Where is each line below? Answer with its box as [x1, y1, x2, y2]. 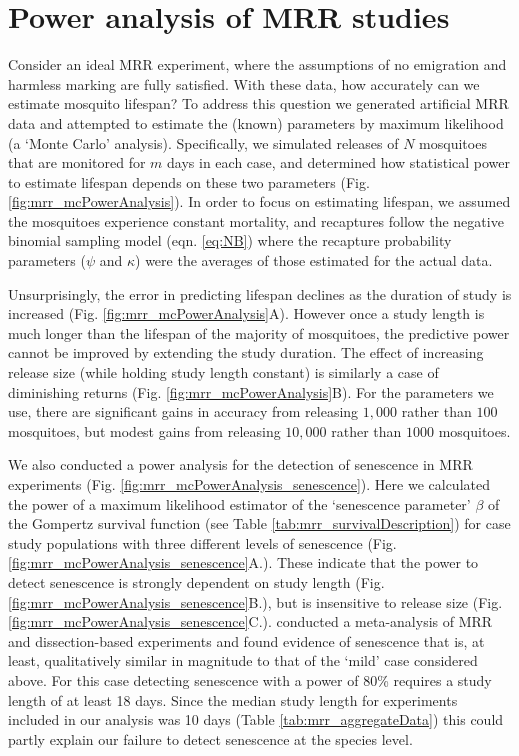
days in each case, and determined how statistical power [167, 152, 510, 173]
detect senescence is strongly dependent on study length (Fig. [8, 571, 385, 592]
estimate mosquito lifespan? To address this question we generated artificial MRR [8, 93, 509, 114]
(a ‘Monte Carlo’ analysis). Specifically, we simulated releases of [8, 132, 399, 153]
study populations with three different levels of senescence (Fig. [8, 532, 397, 553]
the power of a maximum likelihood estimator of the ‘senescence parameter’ [8, 493, 471, 514]
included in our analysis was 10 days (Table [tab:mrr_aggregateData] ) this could [8, 709, 504, 730]
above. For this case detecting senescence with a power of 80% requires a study [8, 669, 492, 690]
